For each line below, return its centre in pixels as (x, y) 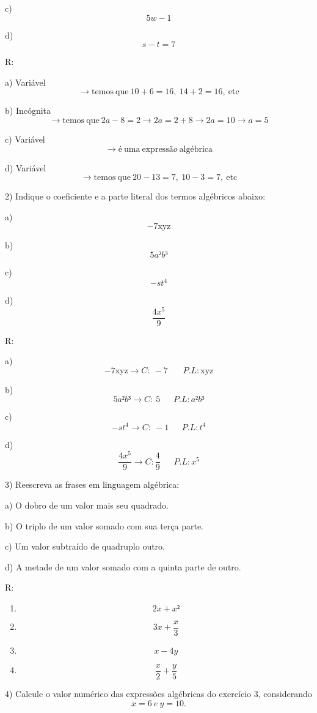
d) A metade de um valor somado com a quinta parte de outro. (123, 566)
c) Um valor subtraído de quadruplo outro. (85, 546)
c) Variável (25, 139)
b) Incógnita (28, 110)
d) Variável (26, 167)
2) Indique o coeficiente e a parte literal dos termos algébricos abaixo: (135, 196)
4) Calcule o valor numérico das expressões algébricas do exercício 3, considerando (158, 694)
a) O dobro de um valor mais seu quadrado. (87, 505)
